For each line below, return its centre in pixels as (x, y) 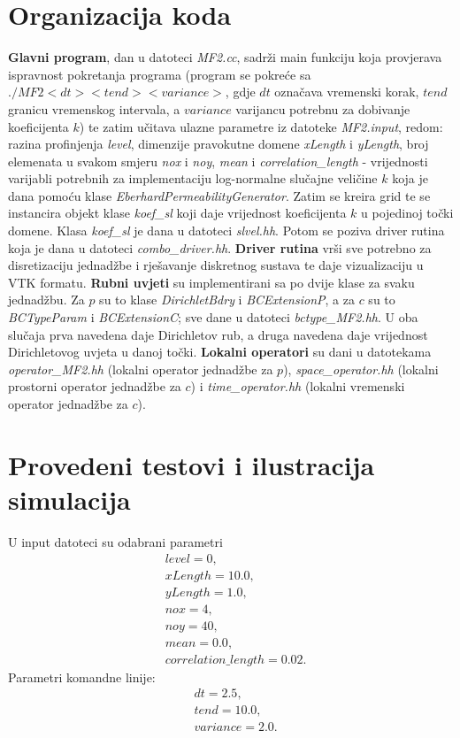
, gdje (240, 92)
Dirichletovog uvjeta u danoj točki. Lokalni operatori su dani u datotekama (220, 352)
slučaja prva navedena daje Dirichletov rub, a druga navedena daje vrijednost (218, 334)
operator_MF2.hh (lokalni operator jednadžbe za (141, 369)
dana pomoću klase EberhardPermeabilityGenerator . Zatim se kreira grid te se (219, 195)
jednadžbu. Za (46, 300)
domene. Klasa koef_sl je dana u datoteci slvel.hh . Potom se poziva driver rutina (226, 231)
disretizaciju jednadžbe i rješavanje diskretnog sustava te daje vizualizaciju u (216, 265)
